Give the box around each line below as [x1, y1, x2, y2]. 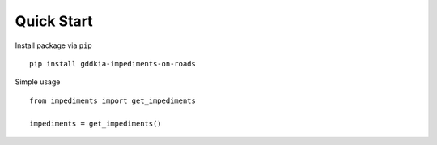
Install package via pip [15, 41, 92, 50]
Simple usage [15, 77, 61, 87]
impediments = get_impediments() [29, 118, 162, 128]
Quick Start [15, 12, 93, 30]
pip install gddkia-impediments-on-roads [29, 59, 196, 68]
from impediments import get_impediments [29, 96, 196, 105]
